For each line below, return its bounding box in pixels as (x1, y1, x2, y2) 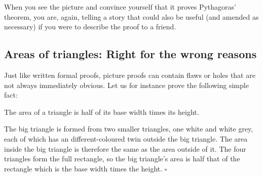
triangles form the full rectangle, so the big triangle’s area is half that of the (4, 153, 240, 164)
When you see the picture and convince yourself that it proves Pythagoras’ (4, 2, 236, 12)
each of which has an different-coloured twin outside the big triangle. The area (4, 133, 248, 144)
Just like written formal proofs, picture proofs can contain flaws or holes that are (4, 69, 255, 80)
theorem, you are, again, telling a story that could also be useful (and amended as (4, 11, 259, 22)
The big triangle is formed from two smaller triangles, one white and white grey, (4, 123, 253, 134)
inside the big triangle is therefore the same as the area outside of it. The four (4, 143, 246, 154)
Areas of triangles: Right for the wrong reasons (4, 46, 257, 62)
